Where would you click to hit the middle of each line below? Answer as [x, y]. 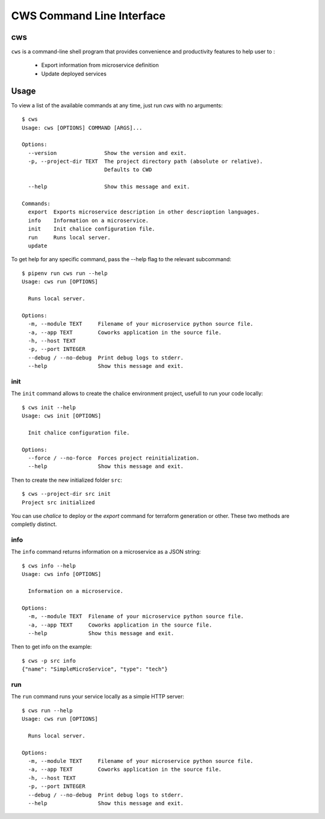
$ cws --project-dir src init [67, 494]
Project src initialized [58, 502]
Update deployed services [74, 74]
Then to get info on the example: [51, 647]
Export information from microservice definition [100, 65]
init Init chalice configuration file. [92, 229]
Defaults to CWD [128, 170]
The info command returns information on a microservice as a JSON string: [106, 552]
